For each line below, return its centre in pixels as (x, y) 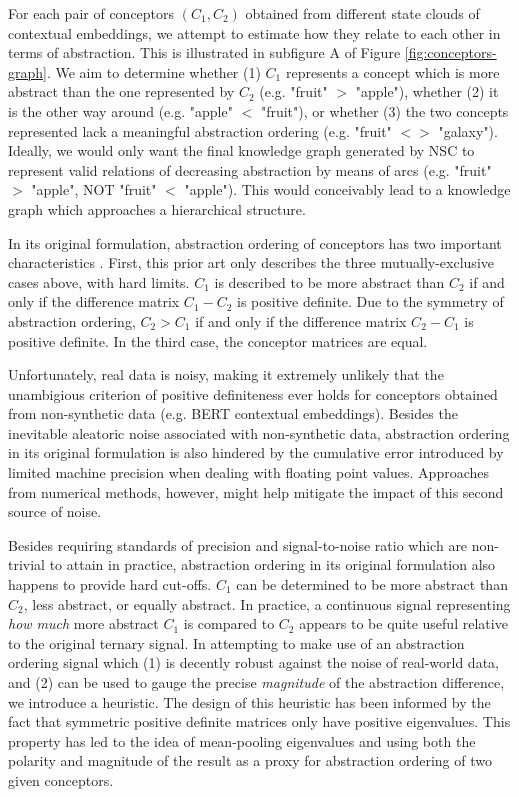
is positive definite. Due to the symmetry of (370, 301)
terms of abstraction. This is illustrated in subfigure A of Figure (204, 52)
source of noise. (55, 511)
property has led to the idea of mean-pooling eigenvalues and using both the (242, 740)
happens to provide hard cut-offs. (110, 584)
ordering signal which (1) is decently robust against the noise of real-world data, (253, 662)
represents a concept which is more (392, 71)
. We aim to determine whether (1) (153, 71)
